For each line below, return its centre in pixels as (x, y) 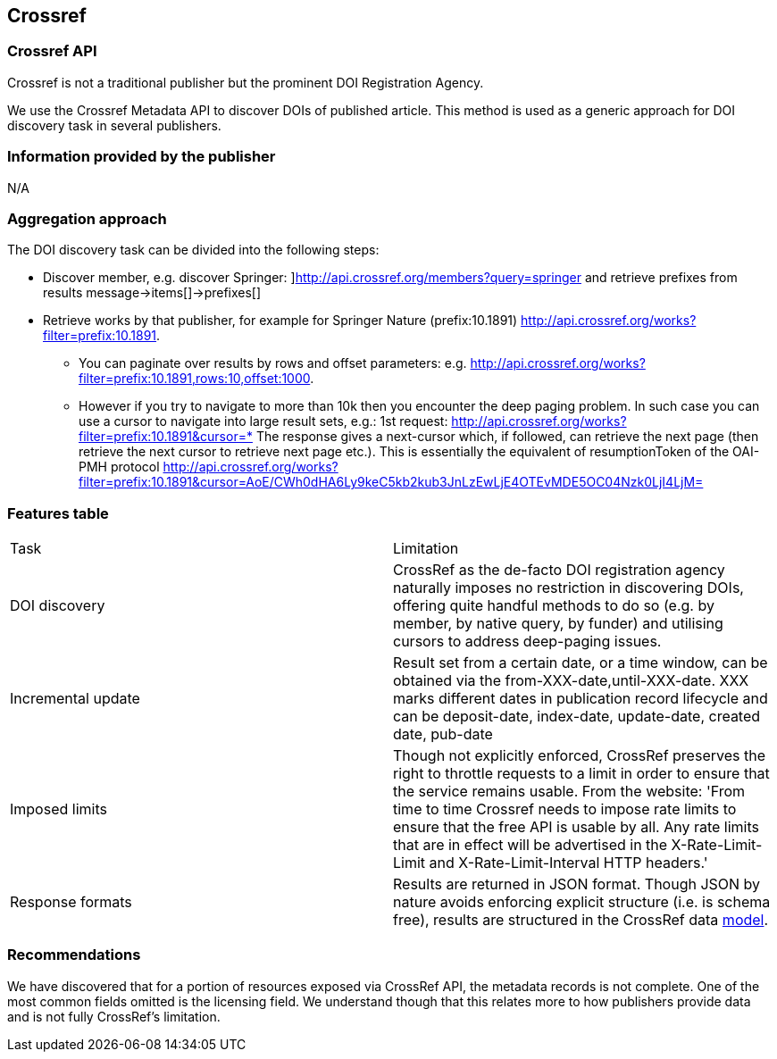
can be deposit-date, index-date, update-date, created (577, 717)
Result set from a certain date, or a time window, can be (581, 663)
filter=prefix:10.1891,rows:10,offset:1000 (195, 379)
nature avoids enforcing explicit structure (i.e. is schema (582, 902)
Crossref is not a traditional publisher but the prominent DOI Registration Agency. (246, 82)
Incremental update (75, 699)
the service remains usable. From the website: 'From (569, 792)
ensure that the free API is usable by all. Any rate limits (576, 827)
